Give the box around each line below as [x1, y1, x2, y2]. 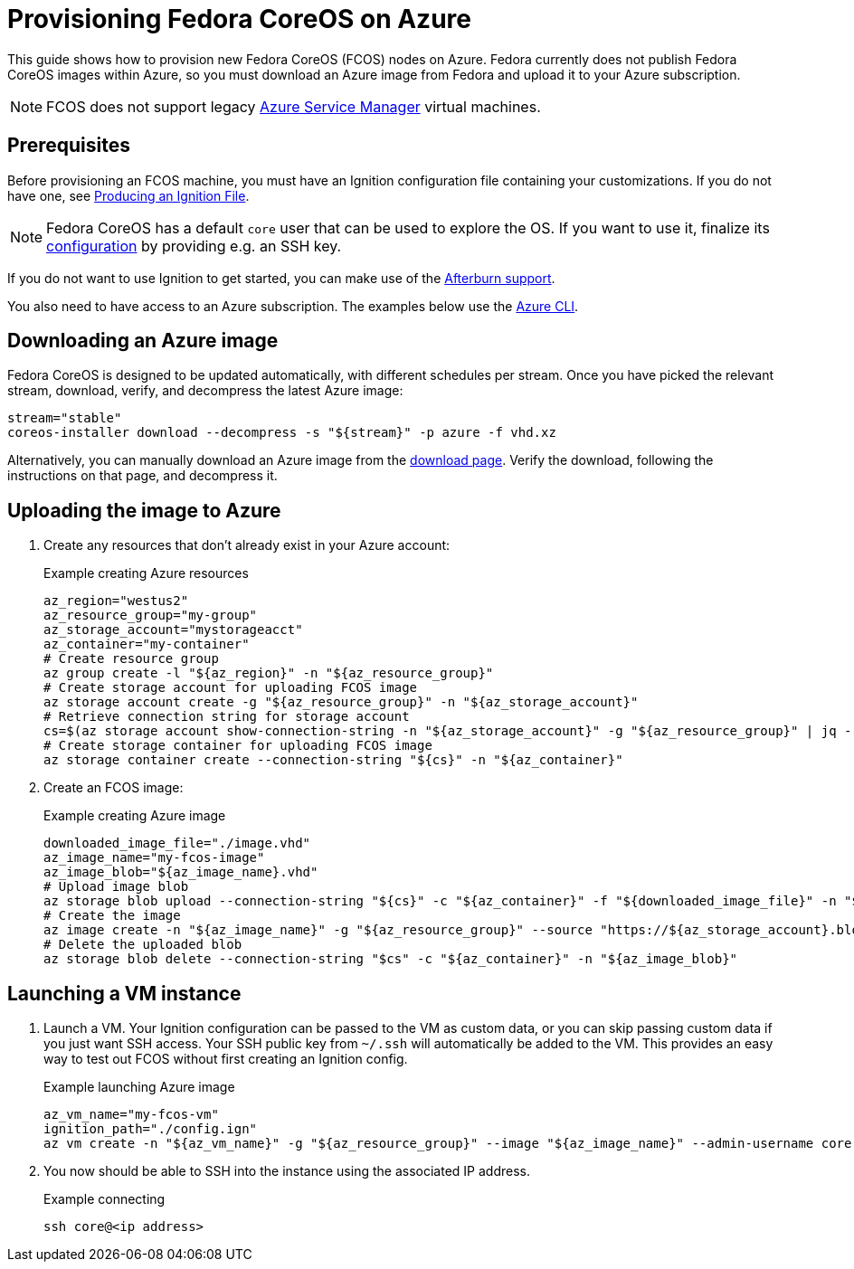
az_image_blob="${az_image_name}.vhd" [43, 865, 318, 880]
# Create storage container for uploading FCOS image [43, 738, 432, 753]
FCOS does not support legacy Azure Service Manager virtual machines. [46, 97, 541, 116]
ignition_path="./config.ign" [43, 1122, 258, 1137]
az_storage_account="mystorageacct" [43, 622, 303, 638]
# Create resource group [43, 651, 219, 667]
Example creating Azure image [43, 808, 226, 824]
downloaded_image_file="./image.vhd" [43, 836, 311, 851]
